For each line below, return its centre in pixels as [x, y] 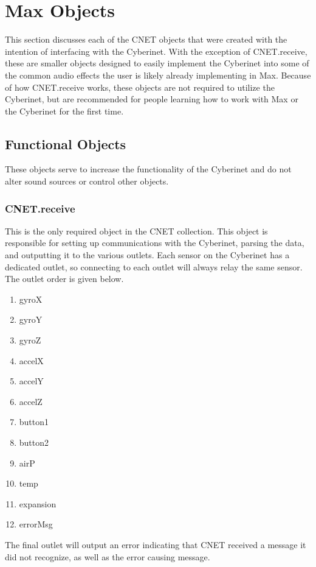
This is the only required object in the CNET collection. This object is [136, 231]
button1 [34, 422]
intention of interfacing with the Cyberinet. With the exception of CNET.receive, [156, 51]
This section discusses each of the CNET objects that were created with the [146, 39]
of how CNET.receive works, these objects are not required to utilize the [140, 87]
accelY [31, 381]
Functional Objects [66, 143]
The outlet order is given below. [64, 279]
